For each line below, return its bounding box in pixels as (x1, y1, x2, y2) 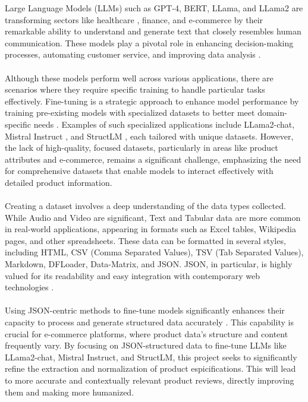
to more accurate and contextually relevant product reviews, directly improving (5, 374, 294, 386)
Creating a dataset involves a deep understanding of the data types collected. (5, 200, 286, 212)
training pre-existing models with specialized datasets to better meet (5, 106, 255, 119)
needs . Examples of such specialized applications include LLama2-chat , (33, 118, 295, 130)
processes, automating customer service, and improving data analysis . (5, 48, 261, 61)
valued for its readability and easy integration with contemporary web (5, 269, 260, 281)
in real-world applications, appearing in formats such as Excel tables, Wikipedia (5, 223, 296, 235)
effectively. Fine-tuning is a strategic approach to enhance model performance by (5, 94, 299, 107)
